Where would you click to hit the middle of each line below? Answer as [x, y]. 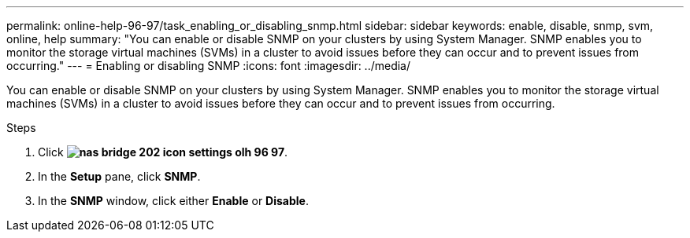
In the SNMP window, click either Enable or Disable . [173, 201]
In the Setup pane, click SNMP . [119, 176]
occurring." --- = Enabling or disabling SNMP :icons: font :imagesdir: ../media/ [209, 66]
